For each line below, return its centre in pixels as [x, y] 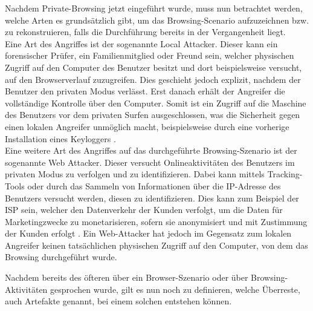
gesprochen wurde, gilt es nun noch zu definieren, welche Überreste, [175, 289]
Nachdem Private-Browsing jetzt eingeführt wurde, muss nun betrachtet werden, [154, 8]
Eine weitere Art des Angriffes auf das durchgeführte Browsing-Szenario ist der [151, 150]
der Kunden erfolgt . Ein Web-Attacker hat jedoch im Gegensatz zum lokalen [148, 233]
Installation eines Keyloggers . [60, 138]
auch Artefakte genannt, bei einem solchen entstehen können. [118, 301]
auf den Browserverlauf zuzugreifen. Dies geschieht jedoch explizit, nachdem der [153, 79]
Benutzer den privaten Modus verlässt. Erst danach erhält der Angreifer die [145, 91]
